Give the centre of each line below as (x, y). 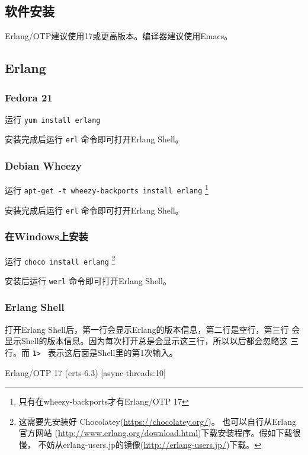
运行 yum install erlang (53, 119)
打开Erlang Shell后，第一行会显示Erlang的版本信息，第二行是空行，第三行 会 (153, 329)
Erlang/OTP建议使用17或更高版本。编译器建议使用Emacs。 (119, 36)
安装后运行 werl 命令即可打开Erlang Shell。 (88, 280)
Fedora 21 (29, 97)
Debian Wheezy (44, 166)
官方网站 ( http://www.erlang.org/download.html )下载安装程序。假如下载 (155, 433)
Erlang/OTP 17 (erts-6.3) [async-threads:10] (85, 372)
